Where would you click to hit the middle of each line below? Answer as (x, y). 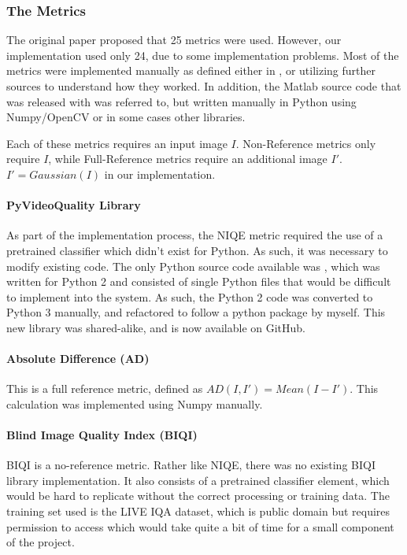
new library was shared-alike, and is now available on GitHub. (156, 327)
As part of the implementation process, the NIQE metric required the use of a (195, 235)
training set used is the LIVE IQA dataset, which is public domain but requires (198, 511)
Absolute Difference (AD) (78, 359)
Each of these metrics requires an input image (117, 143)
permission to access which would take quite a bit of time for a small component (200, 526)
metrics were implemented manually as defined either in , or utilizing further (191, 70)
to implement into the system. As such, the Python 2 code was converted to (190, 296)
